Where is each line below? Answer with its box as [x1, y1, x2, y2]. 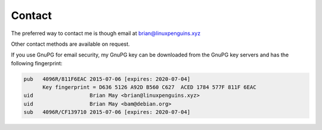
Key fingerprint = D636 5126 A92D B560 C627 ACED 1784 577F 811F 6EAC [42, 84, 256, 91]
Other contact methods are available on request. [11, 40, 131, 47]
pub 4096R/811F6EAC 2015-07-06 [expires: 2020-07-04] [23, 75, 191, 83]
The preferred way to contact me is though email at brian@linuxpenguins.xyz [11, 30, 201, 37]
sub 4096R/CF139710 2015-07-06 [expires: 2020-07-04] [23, 109, 191, 116]
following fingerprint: [11, 59, 63, 66]
